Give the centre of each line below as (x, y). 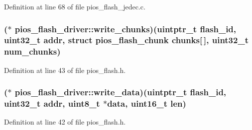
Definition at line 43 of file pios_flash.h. (65, 70)
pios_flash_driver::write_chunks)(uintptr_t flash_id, (126, 29)
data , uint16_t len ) (147, 103)
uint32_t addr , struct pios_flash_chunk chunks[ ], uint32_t (126, 40)
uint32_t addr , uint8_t (52, 103)
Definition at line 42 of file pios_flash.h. (65, 122)
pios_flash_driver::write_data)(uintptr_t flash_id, (121, 92)
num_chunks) (32, 51)
